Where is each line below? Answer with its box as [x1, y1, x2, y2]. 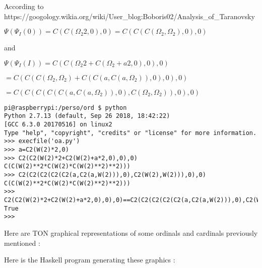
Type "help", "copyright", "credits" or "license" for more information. [4, 129, 257, 137]
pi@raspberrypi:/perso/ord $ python [4, 104, 127, 111]
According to [4, 1, 44, 11]
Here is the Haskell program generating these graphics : [4, 254, 175, 265]
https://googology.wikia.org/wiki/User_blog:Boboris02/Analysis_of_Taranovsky [4, 11, 255, 21]
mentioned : [4, 237, 40, 248]
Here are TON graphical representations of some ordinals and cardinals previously [4, 227, 258, 238]
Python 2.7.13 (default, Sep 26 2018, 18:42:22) [4, 112, 170, 120]
